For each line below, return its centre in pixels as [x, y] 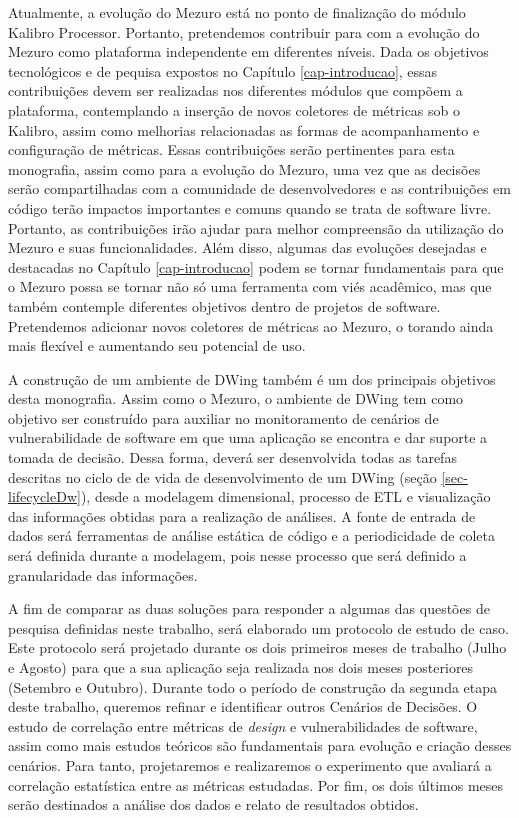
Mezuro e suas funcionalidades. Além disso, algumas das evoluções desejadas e [247, 247]
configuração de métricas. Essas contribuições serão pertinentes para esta [231, 149]
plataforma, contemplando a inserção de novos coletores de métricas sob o [234, 109]
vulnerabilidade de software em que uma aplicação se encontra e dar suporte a [248, 437]
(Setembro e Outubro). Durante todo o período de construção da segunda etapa [253, 686]
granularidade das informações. [103, 574]
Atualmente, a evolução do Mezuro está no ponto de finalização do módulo [237, 12]
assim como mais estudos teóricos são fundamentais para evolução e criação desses [260, 745]
